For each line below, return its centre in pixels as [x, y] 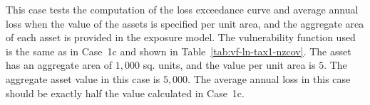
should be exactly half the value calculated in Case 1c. [125, 93]
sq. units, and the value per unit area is [229, 65]
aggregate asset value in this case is [83, 78]
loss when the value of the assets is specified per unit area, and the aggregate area [185, 23]
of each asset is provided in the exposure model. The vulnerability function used [181, 37]
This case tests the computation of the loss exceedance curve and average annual [182, 9]
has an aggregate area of [59, 65]
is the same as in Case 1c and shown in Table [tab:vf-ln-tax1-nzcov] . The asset [179, 51]
